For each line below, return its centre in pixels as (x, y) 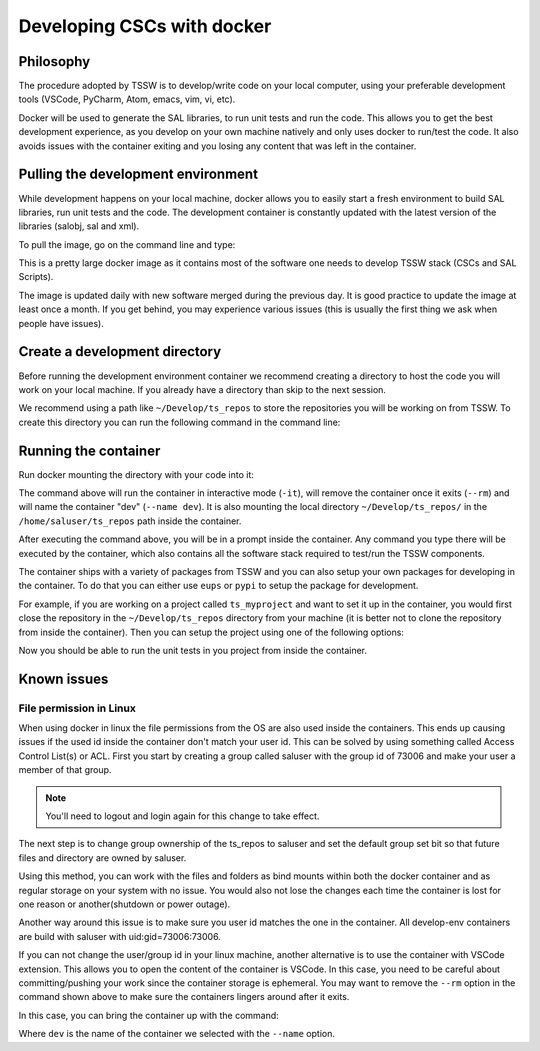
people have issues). (61, 323)
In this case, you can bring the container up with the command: (148, 1015)
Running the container (89, 450)
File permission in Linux (77, 708)
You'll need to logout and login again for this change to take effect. (182, 816)
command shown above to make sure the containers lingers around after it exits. (184, 997)
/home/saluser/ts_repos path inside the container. (130, 521)
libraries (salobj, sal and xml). (79, 226)
